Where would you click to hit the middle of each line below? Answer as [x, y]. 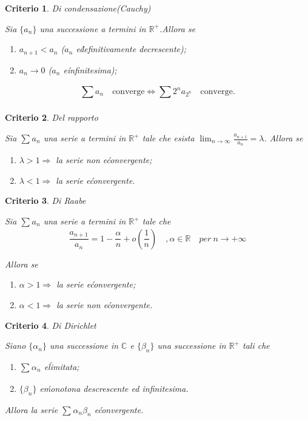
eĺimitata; [62, 366]
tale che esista [168, 138]
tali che [256, 345]
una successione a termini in [93, 28]
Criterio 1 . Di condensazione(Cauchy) [78, 8]
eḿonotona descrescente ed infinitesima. [114, 388]
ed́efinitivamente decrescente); [131, 49]
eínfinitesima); [90, 69]
